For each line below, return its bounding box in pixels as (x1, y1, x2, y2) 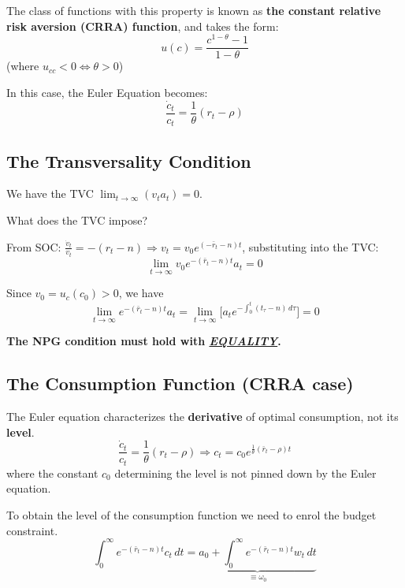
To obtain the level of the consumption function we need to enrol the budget (6, 507, 377, 523)
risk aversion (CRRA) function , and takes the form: (6, 17, 279, 34)
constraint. (6, 522, 58, 538)
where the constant (6, 464, 98, 481)
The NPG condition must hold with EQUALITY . (6, 333, 281, 349)
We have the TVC (6, 185, 94, 202)
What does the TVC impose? (6, 212, 148, 229)
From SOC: (6, 238, 61, 255)
